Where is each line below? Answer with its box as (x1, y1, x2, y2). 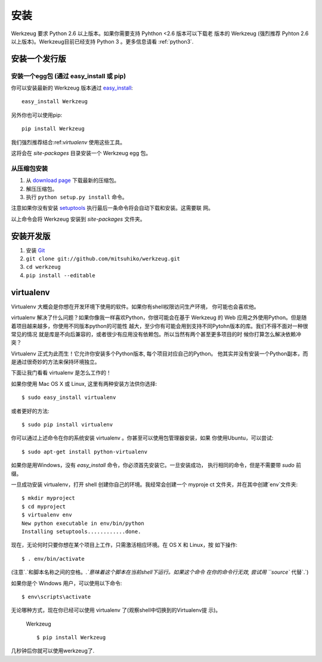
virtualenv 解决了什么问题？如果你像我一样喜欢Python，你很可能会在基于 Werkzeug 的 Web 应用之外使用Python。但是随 (11, 314, 307, 321)
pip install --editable (26, 272, 95, 279)
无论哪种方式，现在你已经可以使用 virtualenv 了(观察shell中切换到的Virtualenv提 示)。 (11, 607, 221, 614)
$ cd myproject (21, 503, 66, 510)
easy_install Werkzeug (21, 98, 88, 105)
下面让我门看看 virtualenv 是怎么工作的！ (11, 369, 112, 376)
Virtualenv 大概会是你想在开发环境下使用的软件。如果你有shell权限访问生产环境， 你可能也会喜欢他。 (11, 303, 259, 310)
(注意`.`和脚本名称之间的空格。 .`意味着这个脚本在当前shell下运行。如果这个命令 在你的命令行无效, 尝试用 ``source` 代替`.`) (11, 568, 309, 576)
